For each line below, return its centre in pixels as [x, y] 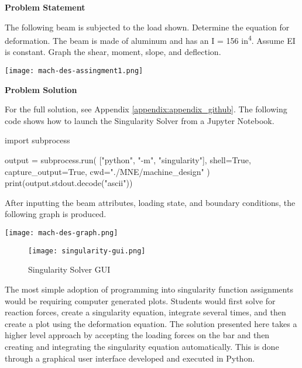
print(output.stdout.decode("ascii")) [69, 183]
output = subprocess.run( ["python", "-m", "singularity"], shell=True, [128, 160]
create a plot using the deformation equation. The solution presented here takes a [151, 323]
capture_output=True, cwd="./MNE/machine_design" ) [107, 171]
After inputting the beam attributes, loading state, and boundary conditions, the [150, 202]
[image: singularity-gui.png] [87, 251]
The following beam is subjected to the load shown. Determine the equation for [147, 27]
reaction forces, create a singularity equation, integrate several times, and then [145, 312]
